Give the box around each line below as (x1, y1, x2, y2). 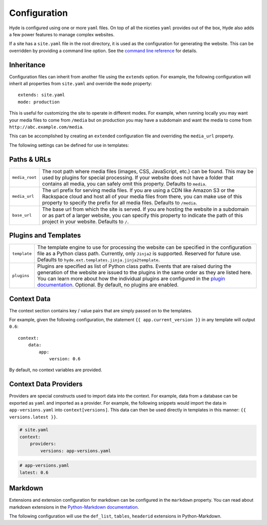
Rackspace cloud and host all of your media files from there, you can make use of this (42, 193, 242, 200)
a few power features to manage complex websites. (9, 31, 115, 37)
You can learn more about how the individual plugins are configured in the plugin (37, 275, 225, 282)
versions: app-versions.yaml (40, 448, 111, 454)
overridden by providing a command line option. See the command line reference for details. (9, 48, 198, 54)
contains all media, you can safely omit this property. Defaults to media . (42, 180, 207, 187)
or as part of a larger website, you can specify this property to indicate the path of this (42, 212, 243, 219)
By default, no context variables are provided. (9, 367, 102, 373)
